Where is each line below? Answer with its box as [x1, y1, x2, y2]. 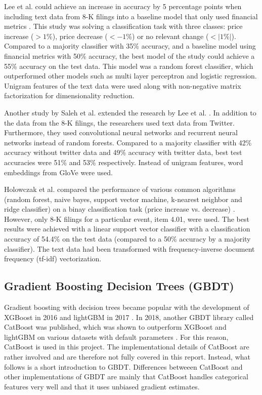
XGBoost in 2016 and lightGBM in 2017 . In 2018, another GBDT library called [4, 311, 254, 322]
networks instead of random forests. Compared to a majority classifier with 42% [4, 137, 252, 147]
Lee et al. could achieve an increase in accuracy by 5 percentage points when [4, 1, 242, 11]
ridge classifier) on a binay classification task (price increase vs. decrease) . [4, 204, 235, 214]
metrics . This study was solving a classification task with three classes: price [4, 21, 243, 31]
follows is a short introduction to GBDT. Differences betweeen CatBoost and [4, 361, 243, 372]
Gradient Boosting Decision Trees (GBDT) [4, 278, 234, 294]
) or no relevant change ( [132, 30, 209, 41]
